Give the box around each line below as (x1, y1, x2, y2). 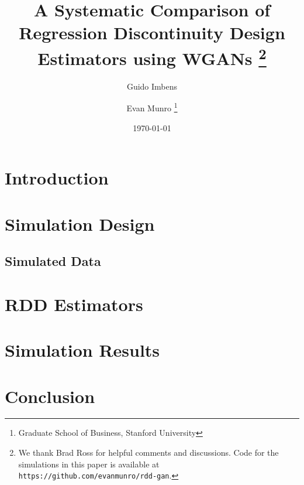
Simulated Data (5, 252, 101, 270)
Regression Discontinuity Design (19, 21, 285, 45)
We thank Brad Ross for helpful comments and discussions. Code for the (18, 446, 279, 459)
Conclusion (5, 384, 95, 408)
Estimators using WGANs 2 (37, 43, 267, 70)
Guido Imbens (126, 80, 178, 92)
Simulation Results (5, 338, 160, 362)
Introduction (5, 166, 109, 190)
